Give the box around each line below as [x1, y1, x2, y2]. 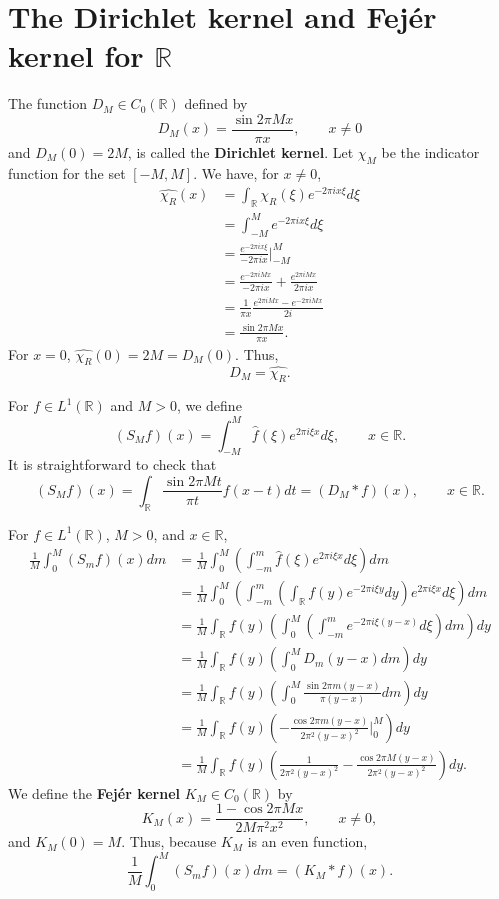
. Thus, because [121, 831, 217, 852]
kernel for [8, 35, 144, 76]
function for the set [8, 162, 126, 183]
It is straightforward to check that [8, 454, 217, 475]
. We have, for [193, 162, 279, 183]
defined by [184, 93, 248, 114]
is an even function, [247, 831, 368, 852]
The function [8, 93, 87, 114]
